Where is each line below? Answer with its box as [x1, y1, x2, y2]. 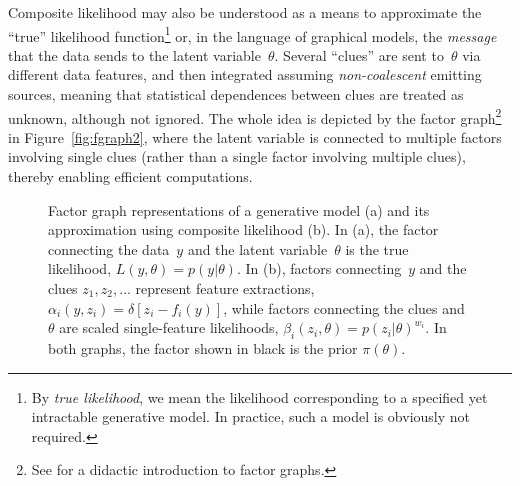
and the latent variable [187, 238, 328, 259]
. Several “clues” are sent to [274, 44, 444, 65]
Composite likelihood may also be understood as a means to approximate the [8, 2, 482, 22]
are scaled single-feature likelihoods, [59, 317, 279, 338]
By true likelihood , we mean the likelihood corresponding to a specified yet [31, 386, 488, 407]
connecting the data [48, 238, 170, 259]
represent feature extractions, [135, 278, 315, 299]
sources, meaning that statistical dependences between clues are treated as [8, 84, 464, 105]
